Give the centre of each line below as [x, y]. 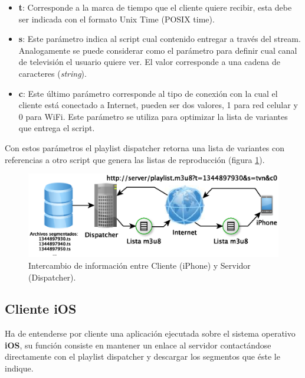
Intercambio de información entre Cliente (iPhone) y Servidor [140, 265]
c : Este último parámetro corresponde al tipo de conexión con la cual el [148, 93]
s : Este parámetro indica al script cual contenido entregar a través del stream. [160, 39]
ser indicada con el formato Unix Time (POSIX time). [117, 19]
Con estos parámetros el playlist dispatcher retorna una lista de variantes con [145, 147]
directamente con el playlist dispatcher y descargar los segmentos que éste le [142, 356]
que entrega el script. [57, 128]
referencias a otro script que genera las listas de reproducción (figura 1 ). [135, 159]
